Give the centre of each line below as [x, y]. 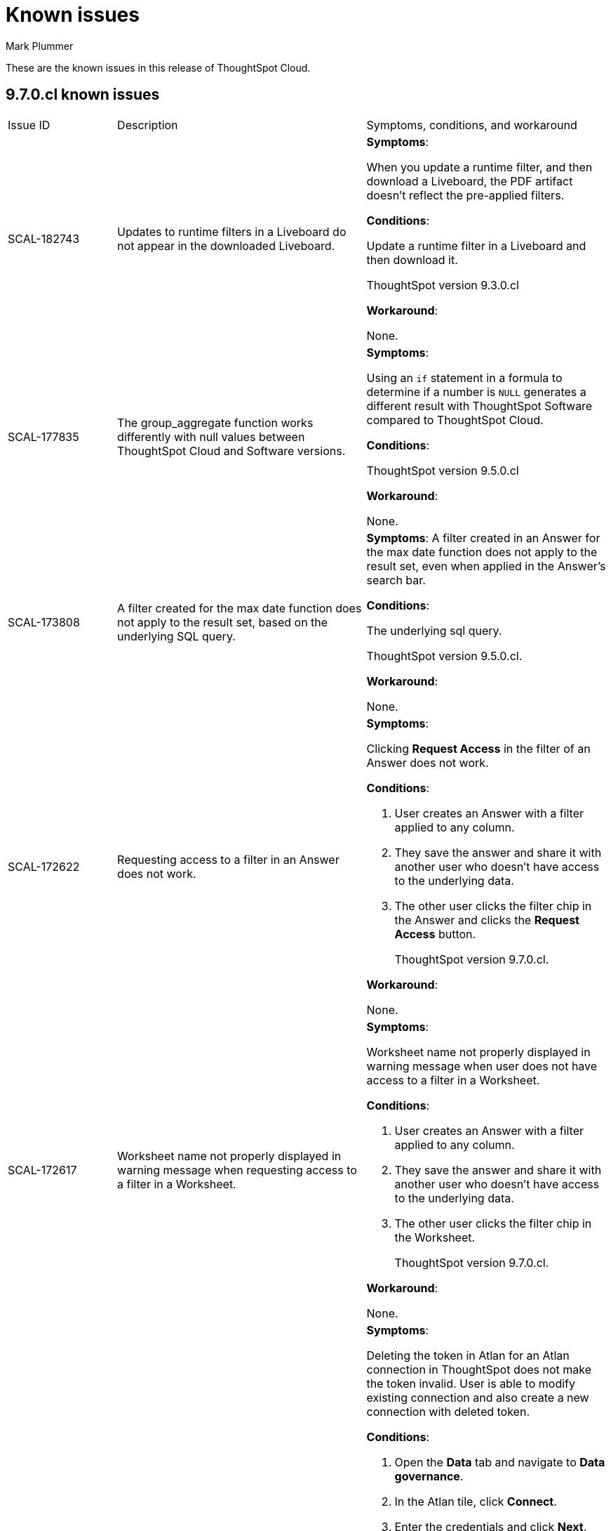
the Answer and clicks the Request [487, 920]
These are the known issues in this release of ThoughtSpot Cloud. [158, 67]
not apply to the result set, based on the [223, 622]
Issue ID [29, 125]
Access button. [435, 934]
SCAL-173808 [44, 622]
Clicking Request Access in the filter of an [478, 748]
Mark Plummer [40, 46]
